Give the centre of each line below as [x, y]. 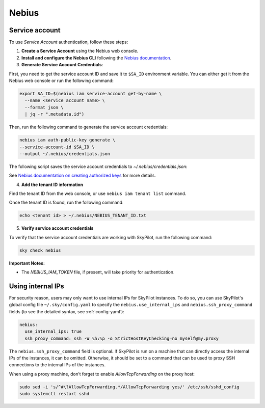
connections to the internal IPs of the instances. [57, 365]
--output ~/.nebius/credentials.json [65, 154]
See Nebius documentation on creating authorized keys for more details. [82, 176]
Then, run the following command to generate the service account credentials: [88, 127]
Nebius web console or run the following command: [61, 81]
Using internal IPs [37, 286]
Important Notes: [27, 263]
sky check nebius [40, 250]
